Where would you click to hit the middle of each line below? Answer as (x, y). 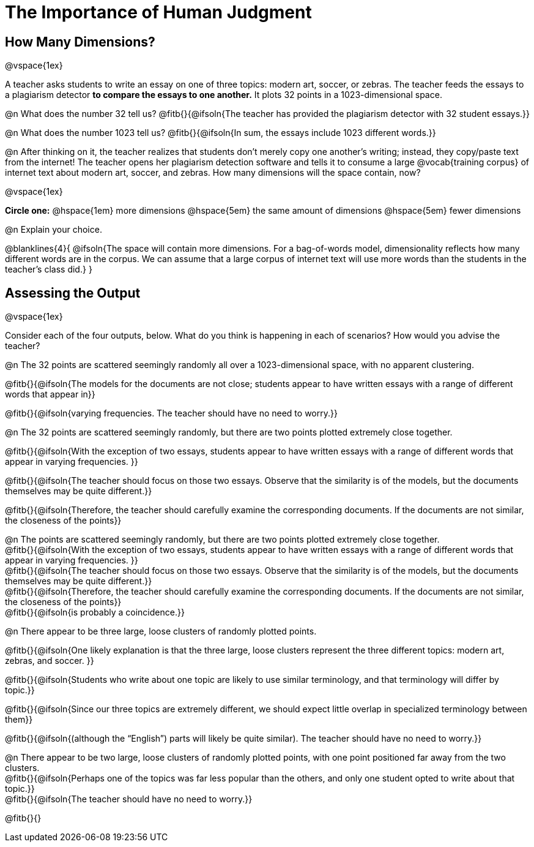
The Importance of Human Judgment (158, 12)
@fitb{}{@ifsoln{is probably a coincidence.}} (95, 612)
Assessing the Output (73, 293)
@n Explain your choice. (54, 230)
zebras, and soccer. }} (50, 661)
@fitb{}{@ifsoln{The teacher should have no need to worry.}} (129, 799)
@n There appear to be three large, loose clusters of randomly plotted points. (161, 631)
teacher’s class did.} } (49, 269)
